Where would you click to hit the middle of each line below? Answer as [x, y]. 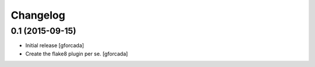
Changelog [38, 15]
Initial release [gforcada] [55, 45]
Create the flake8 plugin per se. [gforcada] [77, 54]
